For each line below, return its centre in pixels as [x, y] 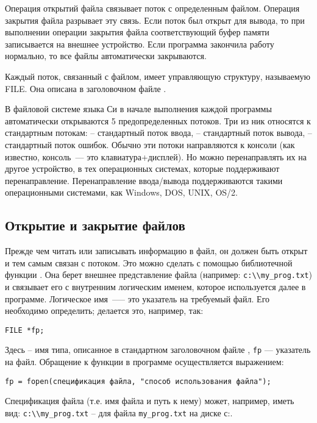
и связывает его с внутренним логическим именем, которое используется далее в [155, 286]
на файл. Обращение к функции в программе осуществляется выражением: [144, 362]
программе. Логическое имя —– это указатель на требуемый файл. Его [137, 298]
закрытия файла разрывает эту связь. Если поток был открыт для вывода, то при [155, 20]
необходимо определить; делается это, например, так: [104, 311]
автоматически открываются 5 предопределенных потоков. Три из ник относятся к [158, 120]
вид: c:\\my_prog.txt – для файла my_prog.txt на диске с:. [119, 412]
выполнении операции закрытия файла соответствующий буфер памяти [137, 32]
